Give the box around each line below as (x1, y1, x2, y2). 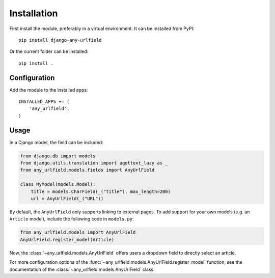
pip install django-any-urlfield (18, 37, 102, 43)
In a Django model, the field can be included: (9, 139, 104, 145)
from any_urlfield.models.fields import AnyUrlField (20, 167, 155, 173)
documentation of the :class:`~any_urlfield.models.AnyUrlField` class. (9, 266, 155, 272)
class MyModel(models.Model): (20, 181, 96, 187)
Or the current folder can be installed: (9, 48, 89, 54)
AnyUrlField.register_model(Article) (20, 237, 115, 242)
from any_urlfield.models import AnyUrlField (20, 230, 136, 235)
